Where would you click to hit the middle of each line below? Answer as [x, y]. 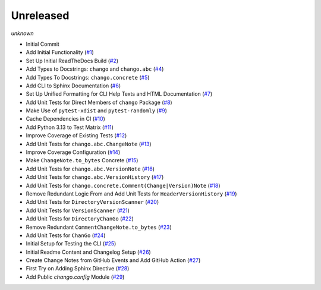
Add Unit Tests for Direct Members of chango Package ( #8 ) [99, 102]
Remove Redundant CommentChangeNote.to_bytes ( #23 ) [99, 227]
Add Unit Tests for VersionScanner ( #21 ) [78, 210]
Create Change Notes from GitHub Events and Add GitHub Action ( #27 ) [113, 260]
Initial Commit [43, 44]
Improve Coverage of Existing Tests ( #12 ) [76, 135]
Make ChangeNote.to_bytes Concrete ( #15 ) [82, 160]
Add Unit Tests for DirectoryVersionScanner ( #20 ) [92, 202]
